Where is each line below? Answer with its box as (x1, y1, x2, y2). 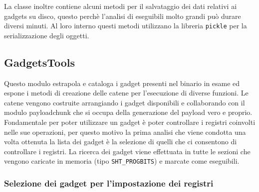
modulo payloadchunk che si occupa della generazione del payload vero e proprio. (4, 107, 253, 117)
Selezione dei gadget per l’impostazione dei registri (4, 177, 214, 189)
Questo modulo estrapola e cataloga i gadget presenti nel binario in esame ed (4, 78, 240, 88)
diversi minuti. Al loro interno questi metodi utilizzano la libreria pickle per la (4, 20, 247, 31)
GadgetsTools (4, 54, 75, 70)
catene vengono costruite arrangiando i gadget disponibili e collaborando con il (4, 97, 245, 107)
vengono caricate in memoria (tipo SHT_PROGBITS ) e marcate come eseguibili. (4, 156, 240, 166)
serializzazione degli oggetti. (4, 30, 89, 40)
